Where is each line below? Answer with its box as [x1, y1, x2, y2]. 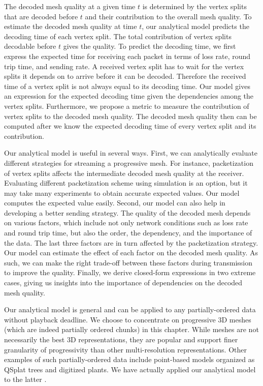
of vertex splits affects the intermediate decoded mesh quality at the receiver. [4, 167, 244, 178]
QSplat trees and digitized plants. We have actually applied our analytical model [4, 364, 256, 374]
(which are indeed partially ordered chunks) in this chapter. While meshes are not [4, 324, 259, 335]
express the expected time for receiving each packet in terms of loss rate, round [4, 50, 251, 61]
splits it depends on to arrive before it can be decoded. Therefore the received [4, 71, 246, 81]
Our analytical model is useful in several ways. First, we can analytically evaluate [4, 147, 257, 158]
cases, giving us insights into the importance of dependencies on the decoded [4, 277, 243, 288]
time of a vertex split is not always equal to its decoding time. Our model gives [4, 80, 250, 91]
